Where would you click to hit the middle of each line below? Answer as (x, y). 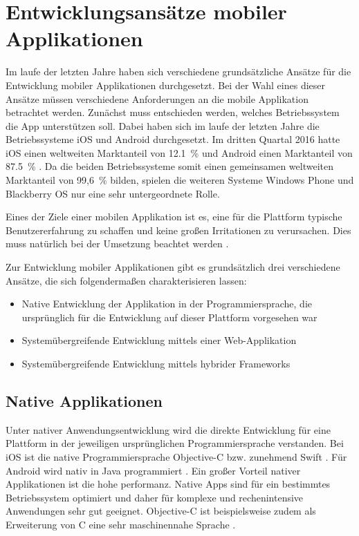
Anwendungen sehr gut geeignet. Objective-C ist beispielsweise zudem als (161, 511)
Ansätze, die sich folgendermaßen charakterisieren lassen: (126, 280)
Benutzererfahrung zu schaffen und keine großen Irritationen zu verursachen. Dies (178, 230)
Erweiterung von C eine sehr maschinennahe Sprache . (121, 524)
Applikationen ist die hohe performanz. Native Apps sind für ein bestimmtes (168, 484)
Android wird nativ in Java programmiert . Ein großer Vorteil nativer (153, 470)
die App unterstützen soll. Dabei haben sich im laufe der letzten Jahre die (163, 125)
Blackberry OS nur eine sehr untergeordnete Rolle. (113, 193)
